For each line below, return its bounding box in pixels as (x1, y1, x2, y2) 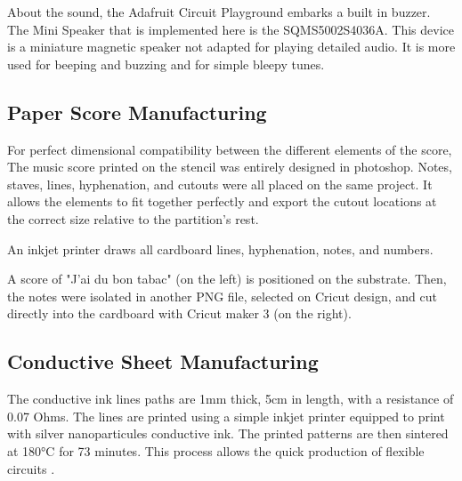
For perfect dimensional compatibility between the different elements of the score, (7, 140, 452, 158)
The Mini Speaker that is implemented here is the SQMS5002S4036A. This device (7, 20, 454, 38)
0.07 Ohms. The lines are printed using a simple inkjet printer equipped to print (7, 406, 445, 425)
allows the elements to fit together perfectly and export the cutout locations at (7, 192, 437, 211)
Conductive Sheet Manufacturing (7, 348, 319, 375)
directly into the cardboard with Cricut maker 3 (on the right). (7, 304, 352, 323)
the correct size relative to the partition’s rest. (7, 209, 259, 228)
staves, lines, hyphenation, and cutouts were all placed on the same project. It (7, 174, 433, 193)
